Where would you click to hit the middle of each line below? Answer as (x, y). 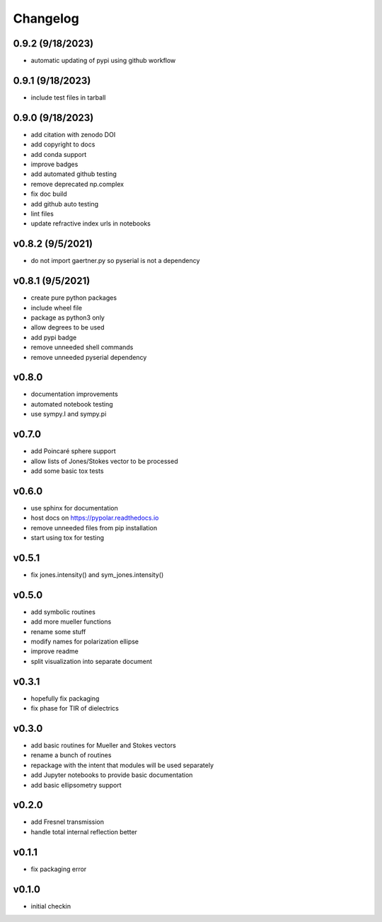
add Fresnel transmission (68, 822)
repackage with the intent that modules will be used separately (122, 765)
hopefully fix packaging (65, 698)
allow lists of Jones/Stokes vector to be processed (104, 461)
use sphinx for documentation (74, 508)
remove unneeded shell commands (82, 347)
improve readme (55, 651)
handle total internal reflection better (84, 831)
